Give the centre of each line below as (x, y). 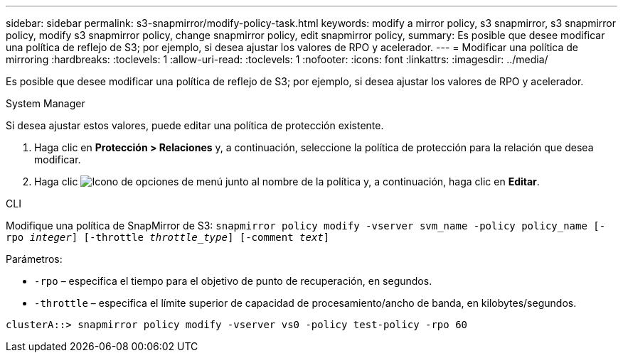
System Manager (46, 103)
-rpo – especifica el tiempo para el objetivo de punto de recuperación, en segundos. (233, 281)
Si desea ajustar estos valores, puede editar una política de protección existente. (195, 125)
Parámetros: (34, 259)
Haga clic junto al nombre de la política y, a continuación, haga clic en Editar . (287, 181)
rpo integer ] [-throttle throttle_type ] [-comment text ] (168, 237)
